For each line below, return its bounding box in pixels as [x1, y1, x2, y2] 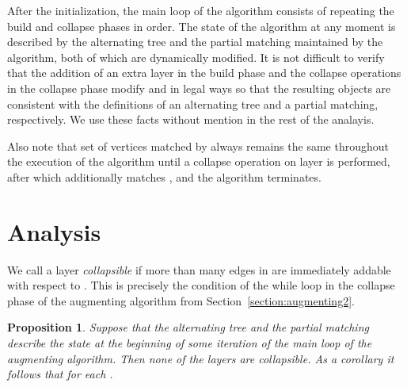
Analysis [7, 215, 101, 247]
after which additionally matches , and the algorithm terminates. [7, 168, 321, 185]
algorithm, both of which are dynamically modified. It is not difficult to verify [7, 48, 385, 65]
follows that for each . [7, 366, 113, 382]
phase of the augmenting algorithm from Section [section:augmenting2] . [7, 292, 355, 308]
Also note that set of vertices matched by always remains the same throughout [7, 137, 389, 154]
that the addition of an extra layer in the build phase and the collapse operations [7, 64, 401, 81]
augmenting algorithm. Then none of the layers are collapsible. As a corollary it [7, 350, 394, 366]
